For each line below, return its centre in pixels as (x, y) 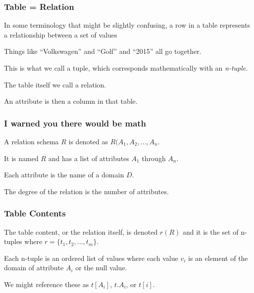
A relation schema (31, 141)
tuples (13, 241)
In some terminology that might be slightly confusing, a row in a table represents (127, 25)
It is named (21, 158)
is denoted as (88, 141)
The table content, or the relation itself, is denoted (81, 231)
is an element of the (218, 258)
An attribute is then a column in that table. (71, 101)
